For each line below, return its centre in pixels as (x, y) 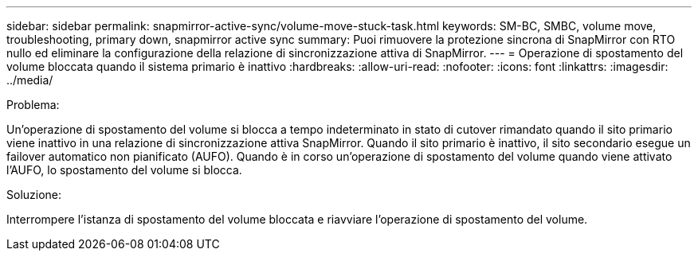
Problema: (33, 105)
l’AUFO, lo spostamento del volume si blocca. (124, 170)
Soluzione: (34, 195)
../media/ (30, 80)
